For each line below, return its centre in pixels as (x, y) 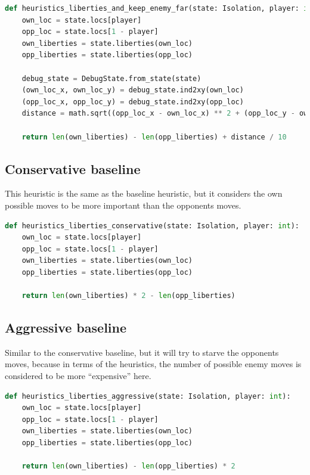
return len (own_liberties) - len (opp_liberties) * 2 (128, 466)
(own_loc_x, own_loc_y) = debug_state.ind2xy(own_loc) (133, 90)
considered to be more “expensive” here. (78, 376)
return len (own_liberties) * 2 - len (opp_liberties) (128, 296)
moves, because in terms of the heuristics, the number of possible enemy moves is (153, 364)
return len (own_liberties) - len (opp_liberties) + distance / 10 (154, 137)
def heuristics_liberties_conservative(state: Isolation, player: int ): (152, 226)
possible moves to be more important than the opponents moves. (123, 205)
